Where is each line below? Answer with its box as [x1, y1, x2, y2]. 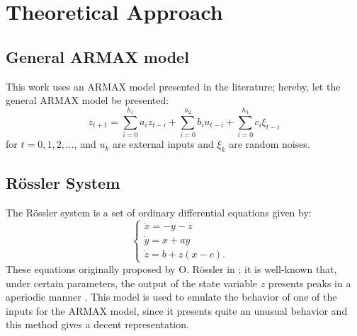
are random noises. [229, 137, 310, 151]
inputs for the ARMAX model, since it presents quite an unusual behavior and [6, 303, 348, 318]
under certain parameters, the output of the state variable [6, 275, 258, 290]
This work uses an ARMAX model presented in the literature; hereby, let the [6, 79, 341, 93]
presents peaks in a [268, 275, 351, 290]
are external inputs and [112, 137, 214, 151]
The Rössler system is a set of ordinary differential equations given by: [6, 205, 312, 220]
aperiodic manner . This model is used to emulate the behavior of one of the [6, 289, 337, 304]
